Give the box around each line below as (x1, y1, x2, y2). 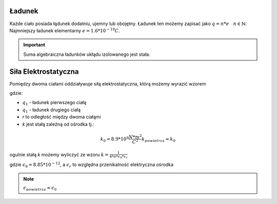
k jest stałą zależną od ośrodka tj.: (22, 121, 94, 127)
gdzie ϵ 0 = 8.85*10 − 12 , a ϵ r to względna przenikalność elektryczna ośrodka (9, 161, 174, 169)
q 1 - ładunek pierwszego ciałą (22, 99, 87, 107)
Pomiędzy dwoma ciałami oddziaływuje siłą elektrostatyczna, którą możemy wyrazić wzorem (9, 80, 206, 87)
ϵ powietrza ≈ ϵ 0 (23, 185, 57, 192)
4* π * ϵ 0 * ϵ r (109, 154, 128, 160)
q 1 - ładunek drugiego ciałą (22, 107, 81, 114)
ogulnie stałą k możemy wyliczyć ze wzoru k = (9, 151, 109, 157)
